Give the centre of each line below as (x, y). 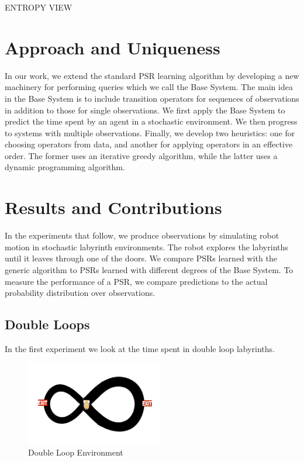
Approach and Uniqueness (113, 47)
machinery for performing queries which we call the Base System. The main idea (149, 87)
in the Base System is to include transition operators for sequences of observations (152, 98)
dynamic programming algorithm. (65, 167)
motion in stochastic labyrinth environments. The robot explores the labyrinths (146, 246)
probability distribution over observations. (80, 293)
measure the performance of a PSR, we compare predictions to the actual (136, 281)
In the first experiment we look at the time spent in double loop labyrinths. (140, 348)
